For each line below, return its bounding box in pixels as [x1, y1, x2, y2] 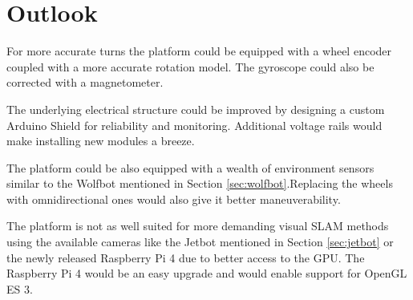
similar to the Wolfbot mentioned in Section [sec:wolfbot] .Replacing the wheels [6, 175, 393, 192]
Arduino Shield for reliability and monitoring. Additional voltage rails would [6, 116, 383, 133]
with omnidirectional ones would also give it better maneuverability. [6, 190, 341, 207]
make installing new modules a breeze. [6, 132, 195, 149]
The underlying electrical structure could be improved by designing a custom [6, 100, 385, 117]
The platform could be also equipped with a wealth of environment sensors [6, 159, 375, 176]
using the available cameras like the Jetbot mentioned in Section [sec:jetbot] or [6, 233, 394, 250]
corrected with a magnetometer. [6, 74, 164, 91]
